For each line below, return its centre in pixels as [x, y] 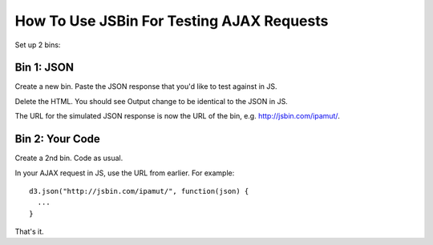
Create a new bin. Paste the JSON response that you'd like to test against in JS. [146, 86]
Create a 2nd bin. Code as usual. [69, 158]
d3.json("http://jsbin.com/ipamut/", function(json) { [139, 191]
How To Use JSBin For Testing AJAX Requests [172, 21]
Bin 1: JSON [44, 68]
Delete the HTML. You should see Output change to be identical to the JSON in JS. [151, 101]
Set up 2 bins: [38, 45]
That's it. [29, 231]
